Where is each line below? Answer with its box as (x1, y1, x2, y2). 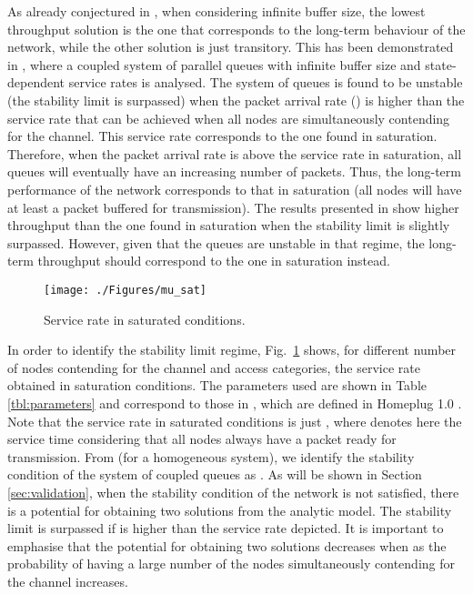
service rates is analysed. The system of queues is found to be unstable (68, 73, 463, 92)
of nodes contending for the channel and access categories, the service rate (7, 357, 420, 377)
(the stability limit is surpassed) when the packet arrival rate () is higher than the (7, 90, 465, 109)
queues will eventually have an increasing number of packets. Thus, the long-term (7, 162, 461, 181)
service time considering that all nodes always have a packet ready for (7, 429, 397, 448)
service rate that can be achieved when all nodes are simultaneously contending (7, 108, 450, 127)
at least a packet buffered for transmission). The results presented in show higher (7, 197, 459, 216)
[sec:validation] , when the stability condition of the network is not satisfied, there (7, 482, 459, 501)
